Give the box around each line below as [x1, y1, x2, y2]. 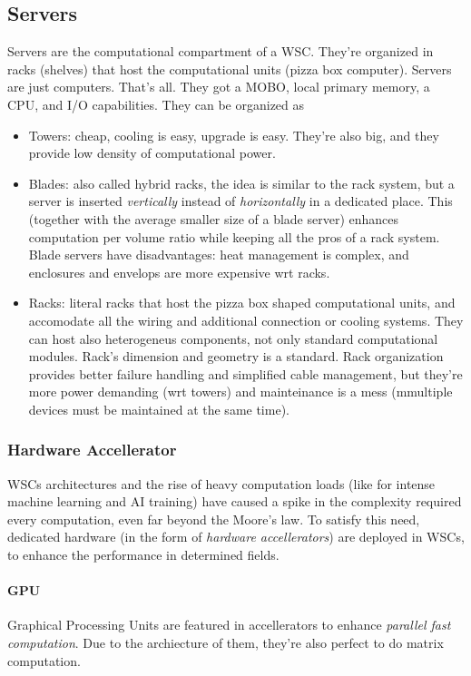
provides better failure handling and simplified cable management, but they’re [28, 364, 463, 383]
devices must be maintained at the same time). [28, 399, 289, 418]
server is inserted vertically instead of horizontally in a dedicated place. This [28, 191, 453, 211]
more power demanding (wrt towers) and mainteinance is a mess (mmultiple [28, 382, 453, 401]
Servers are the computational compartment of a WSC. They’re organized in [7, 42, 434, 61]
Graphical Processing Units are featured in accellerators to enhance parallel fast [7, 615, 451, 634]
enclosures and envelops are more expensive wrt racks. [28, 262, 330, 281]
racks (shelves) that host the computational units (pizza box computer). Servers [7, 59, 452, 78]
